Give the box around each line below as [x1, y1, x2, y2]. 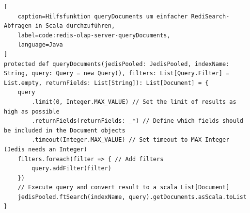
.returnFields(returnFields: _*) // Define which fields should [31, 117, 243, 125]
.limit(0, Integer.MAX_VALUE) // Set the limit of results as [31, 98, 236, 105]
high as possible [4, 108, 60, 115]
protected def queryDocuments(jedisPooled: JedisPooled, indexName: [4, 60, 230, 67]
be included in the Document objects [4, 127, 125, 134]
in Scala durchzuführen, [35, 22, 115, 30]
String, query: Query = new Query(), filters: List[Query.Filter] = [4, 70, 230, 77]
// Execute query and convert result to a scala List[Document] [17, 184, 230, 191]
